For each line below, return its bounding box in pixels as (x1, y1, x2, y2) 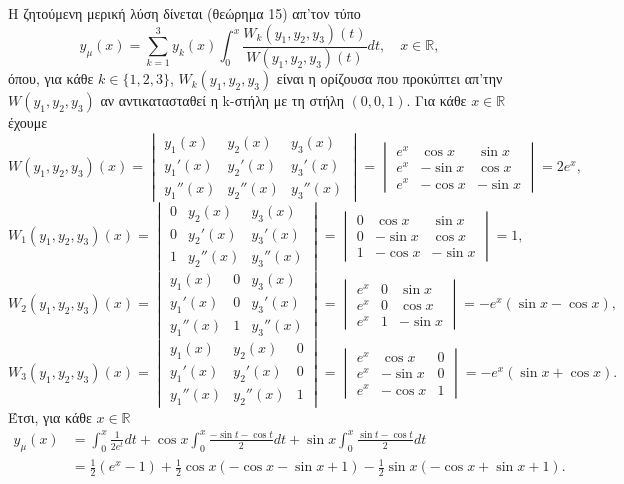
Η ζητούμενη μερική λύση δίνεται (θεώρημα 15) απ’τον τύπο (8, 3, 361, 23)
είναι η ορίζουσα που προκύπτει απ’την (276, 68, 503, 89)
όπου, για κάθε (8, 68, 94, 89)
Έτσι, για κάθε (8, 406, 92, 427)
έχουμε (8, 112, 48, 133)
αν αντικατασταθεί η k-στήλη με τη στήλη (100, 90, 344, 111)
